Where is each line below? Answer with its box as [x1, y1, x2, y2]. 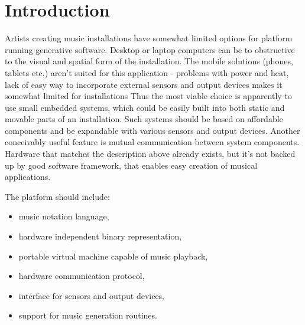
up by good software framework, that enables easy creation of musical [5, 159, 258, 171]
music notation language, [18, 210, 109, 222]
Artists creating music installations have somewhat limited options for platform [5, 32, 293, 44]
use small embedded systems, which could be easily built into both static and [5, 101, 285, 113]
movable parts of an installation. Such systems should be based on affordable [5, 113, 283, 125]
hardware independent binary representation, [18, 230, 182, 242]
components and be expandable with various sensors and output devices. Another [5, 124, 300, 136]
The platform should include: [5, 190, 110, 202]
